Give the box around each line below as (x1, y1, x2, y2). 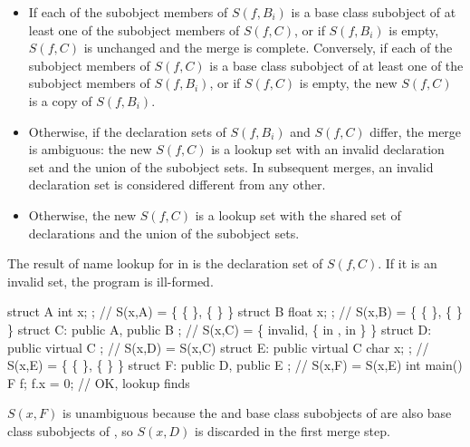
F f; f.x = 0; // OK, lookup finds (7, 373, 190, 392)
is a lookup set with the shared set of (195, 205, 401, 224)
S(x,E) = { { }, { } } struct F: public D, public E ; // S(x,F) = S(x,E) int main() (7, 355, 463, 374)
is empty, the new (299, 73, 398, 92)
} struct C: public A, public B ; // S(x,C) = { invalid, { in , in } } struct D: (7, 319, 432, 338)
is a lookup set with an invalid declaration (211, 140, 445, 159)
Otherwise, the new (28, 205, 137, 224)
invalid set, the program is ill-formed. (7, 271, 214, 290)
